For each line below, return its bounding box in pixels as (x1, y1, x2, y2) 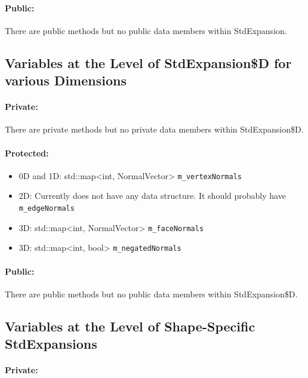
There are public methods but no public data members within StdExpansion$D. (5, 287, 298, 300)
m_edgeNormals (19, 204, 75, 213)
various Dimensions (5, 71, 127, 90)
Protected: (5, 146, 49, 159)
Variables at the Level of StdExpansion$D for (5, 53, 292, 72)
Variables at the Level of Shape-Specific (5, 316, 255, 335)
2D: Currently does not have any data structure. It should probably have (19, 189, 286, 202)
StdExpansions (5, 334, 97, 353)
